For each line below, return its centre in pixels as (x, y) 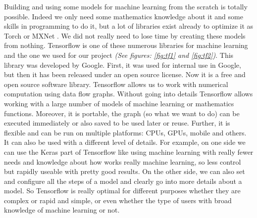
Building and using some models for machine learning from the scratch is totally (126, 6)
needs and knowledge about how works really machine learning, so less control (123, 161)
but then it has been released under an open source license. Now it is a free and (125, 74)
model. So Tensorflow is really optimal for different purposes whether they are (122, 191)
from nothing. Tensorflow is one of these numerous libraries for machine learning (126, 45)
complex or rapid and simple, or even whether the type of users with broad (118, 200)
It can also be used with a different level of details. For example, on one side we (125, 142)
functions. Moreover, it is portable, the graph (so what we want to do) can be (122, 113)
